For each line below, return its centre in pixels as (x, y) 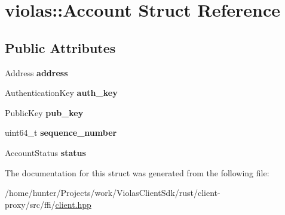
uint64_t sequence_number (61, 133)
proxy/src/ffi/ (30, 204)
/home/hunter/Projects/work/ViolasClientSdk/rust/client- (113, 193)
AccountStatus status (45, 152)
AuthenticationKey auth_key (61, 93)
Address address (36, 72)
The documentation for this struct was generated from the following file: (137, 172)
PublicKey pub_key (44, 112)
